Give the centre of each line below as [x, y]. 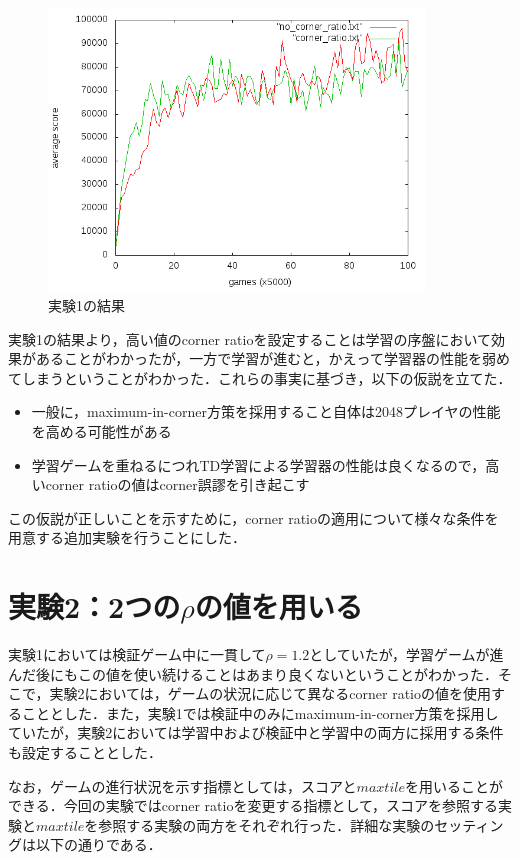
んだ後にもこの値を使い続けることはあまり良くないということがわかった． [253, 673]
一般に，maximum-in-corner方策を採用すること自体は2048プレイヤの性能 [266, 411]
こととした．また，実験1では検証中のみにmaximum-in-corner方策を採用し [260, 712]
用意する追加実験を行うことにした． [127, 537]
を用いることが [453, 785]
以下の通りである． [98, 844]
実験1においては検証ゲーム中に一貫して [137, 654]
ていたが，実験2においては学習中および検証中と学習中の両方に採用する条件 [256, 732]
